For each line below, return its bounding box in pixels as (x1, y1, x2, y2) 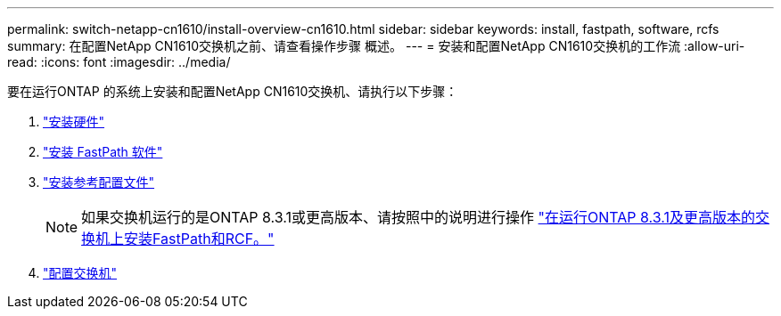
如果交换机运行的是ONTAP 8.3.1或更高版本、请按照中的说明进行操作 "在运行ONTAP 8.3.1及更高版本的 (81, 208, 756, 226)
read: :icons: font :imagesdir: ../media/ (7, 54, 231, 69)
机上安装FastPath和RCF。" (95, 230, 275, 247)
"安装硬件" (43, 114, 105, 129)
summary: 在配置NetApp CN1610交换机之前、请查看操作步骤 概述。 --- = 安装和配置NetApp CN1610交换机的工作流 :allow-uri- (7, 38, 745, 53)
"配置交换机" (43, 265, 118, 280)
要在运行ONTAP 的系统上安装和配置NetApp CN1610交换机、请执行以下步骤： (7, 84, 458, 99)
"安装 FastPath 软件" (43, 144, 163, 159)
